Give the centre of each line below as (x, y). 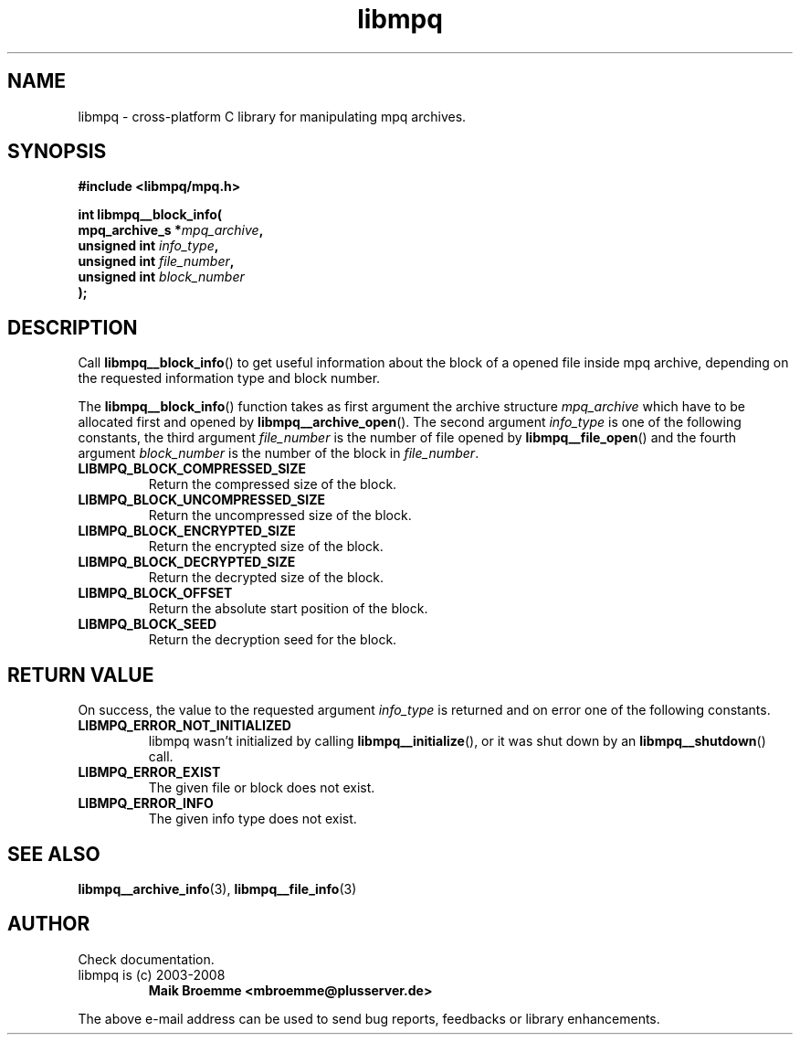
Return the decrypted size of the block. (266, 578)
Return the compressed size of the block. (273, 484)
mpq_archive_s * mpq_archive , (171, 230)
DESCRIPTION (73, 327)
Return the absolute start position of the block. (288, 609)
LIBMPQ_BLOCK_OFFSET (155, 593)
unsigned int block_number (161, 277)
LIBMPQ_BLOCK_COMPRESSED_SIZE (192, 469)
